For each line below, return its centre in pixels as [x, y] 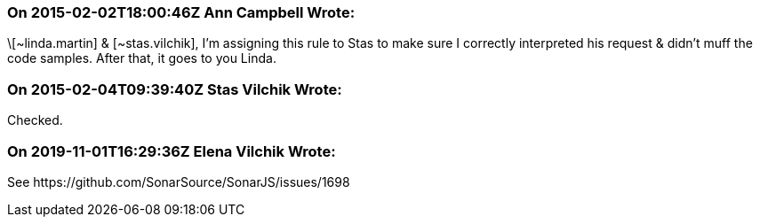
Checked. [35, 120]
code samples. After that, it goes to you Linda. [142, 58]
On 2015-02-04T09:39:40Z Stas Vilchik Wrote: [175, 89]
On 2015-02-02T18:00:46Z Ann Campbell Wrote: [181, 12]
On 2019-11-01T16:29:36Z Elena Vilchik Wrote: [172, 151]
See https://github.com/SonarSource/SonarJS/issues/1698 [179, 182]
